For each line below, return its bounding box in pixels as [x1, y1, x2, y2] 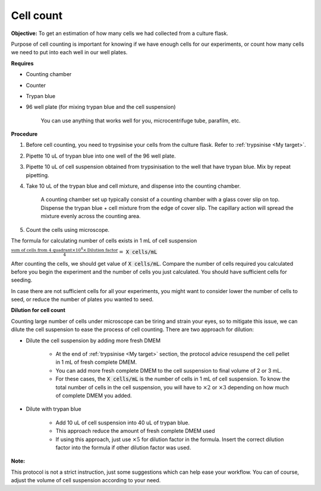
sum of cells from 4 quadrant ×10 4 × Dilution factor [11, 247, 118, 253]
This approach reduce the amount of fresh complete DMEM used [55, 427, 215, 435]
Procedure [11, 131, 38, 138]
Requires [11, 59, 34, 67]
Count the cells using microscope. [26, 226, 110, 233]
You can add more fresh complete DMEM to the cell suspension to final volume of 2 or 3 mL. [55, 367, 282, 374]
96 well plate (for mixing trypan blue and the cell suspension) [26, 103, 176, 111]
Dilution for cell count [11, 307, 65, 314]
